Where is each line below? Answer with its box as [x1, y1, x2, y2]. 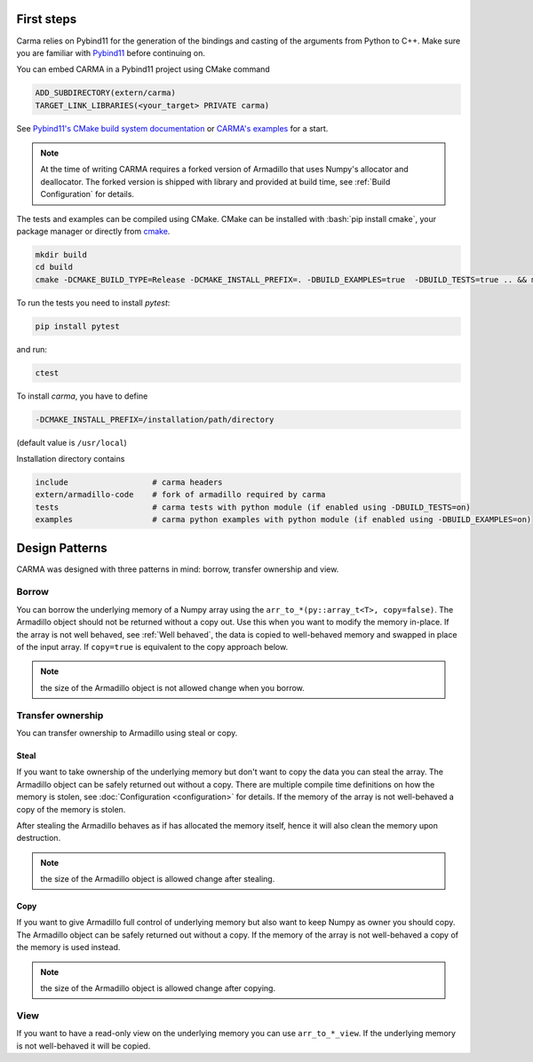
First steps [16, 12, 77, 27]
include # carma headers [35, 478, 223, 487]
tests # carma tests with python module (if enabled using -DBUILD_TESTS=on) [35, 502, 471, 512]
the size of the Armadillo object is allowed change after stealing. [40, 874, 275, 884]
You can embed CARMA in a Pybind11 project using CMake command [16, 64, 270, 75]
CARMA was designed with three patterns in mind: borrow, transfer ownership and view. [16, 564, 339, 575]
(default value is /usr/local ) [16, 437, 128, 448]
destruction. [16, 833, 61, 844]
